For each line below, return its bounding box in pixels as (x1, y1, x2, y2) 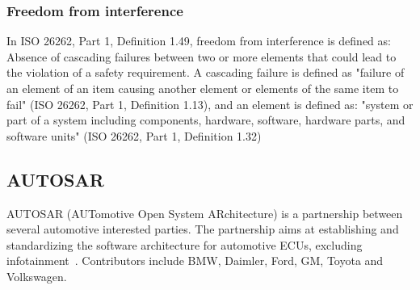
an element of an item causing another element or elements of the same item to (6, 80, 399, 96)
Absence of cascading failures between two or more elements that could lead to (6, 48, 397, 65)
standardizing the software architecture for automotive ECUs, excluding (6, 236, 363, 253)
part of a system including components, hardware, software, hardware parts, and (6, 111, 405, 128)
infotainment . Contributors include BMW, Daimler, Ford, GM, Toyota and (6, 252, 384, 269)
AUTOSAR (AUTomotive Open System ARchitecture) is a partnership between (6, 204, 403, 221)
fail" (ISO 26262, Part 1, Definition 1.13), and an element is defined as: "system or (6, 95, 414, 112)
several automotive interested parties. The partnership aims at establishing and (6, 221, 399, 237)
